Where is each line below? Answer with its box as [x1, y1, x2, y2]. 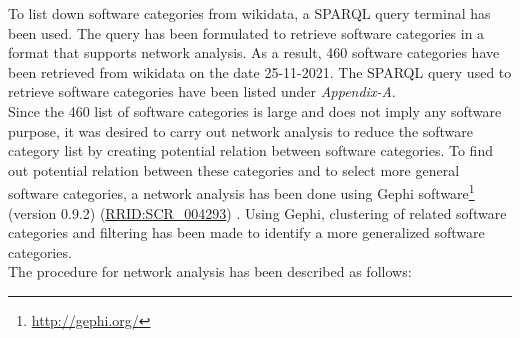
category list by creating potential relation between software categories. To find [8, 140, 493, 161]
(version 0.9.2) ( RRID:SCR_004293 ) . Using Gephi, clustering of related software [8, 202, 507, 223]
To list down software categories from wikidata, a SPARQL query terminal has [8, 3, 491, 23]
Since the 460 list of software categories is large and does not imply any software [8, 100, 502, 121]
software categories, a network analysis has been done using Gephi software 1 [8, 180, 475, 203]
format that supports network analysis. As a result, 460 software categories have [8, 42, 500, 63]
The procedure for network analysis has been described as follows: [8, 261, 412, 282]
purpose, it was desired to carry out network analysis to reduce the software [8, 120, 474, 141]
